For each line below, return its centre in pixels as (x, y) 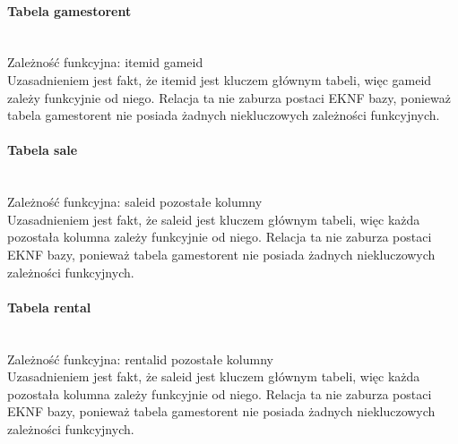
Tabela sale (43, 150)
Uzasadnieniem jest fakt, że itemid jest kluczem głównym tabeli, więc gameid (220, 79)
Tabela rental (49, 307)
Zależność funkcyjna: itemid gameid (105, 62)
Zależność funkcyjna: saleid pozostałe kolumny (135, 202)
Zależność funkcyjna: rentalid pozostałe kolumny (140, 359)
